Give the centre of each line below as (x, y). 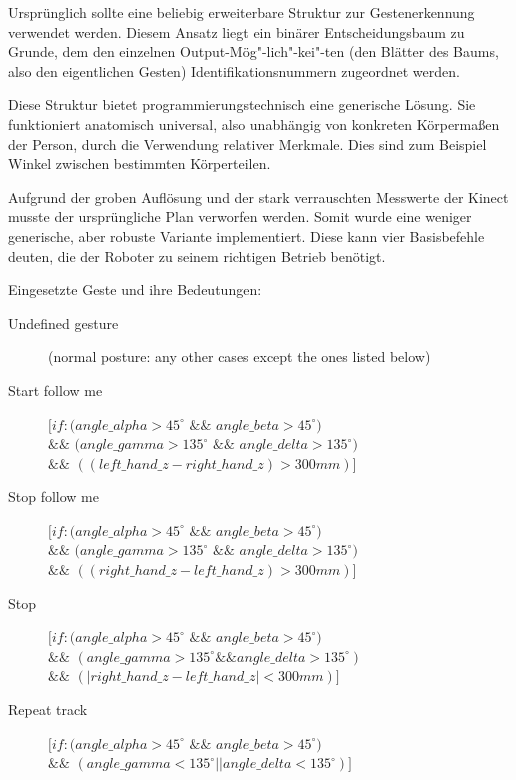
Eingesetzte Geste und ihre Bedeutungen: (135, 289)
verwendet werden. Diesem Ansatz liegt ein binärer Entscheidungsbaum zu (236, 31)
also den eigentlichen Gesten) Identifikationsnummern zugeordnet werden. (234, 70)
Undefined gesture (63, 322)
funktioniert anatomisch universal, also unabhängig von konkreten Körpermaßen (254, 123)
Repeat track (48, 709)
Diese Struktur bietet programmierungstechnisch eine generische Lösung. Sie (242, 104)
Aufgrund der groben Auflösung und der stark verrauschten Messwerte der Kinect (258, 196)
